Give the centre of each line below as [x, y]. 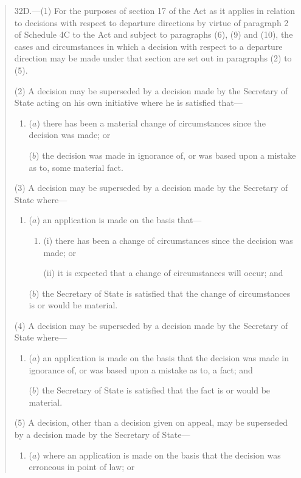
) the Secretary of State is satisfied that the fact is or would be [153, 390]
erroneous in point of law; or [82, 467]
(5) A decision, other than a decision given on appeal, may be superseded [151, 422]
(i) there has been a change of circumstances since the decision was [168, 240]
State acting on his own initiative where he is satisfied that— [128, 102]
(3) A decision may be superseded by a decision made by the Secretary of [151, 188]
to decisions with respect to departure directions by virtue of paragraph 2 [151, 22]
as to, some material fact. [76, 167]
